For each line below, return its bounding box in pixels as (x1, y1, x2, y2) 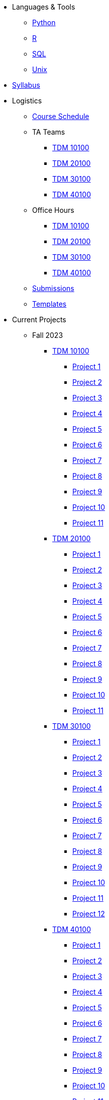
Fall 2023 (32, 331, 63, 339)
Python (32, 18, 56, 27)
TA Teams (32, 128, 65, 136)
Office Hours (32, 206, 74, 214)
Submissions (32, 284, 74, 293)
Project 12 (72, 909, 105, 918)
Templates (32, 300, 67, 308)
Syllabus (12, 81, 40, 89)
